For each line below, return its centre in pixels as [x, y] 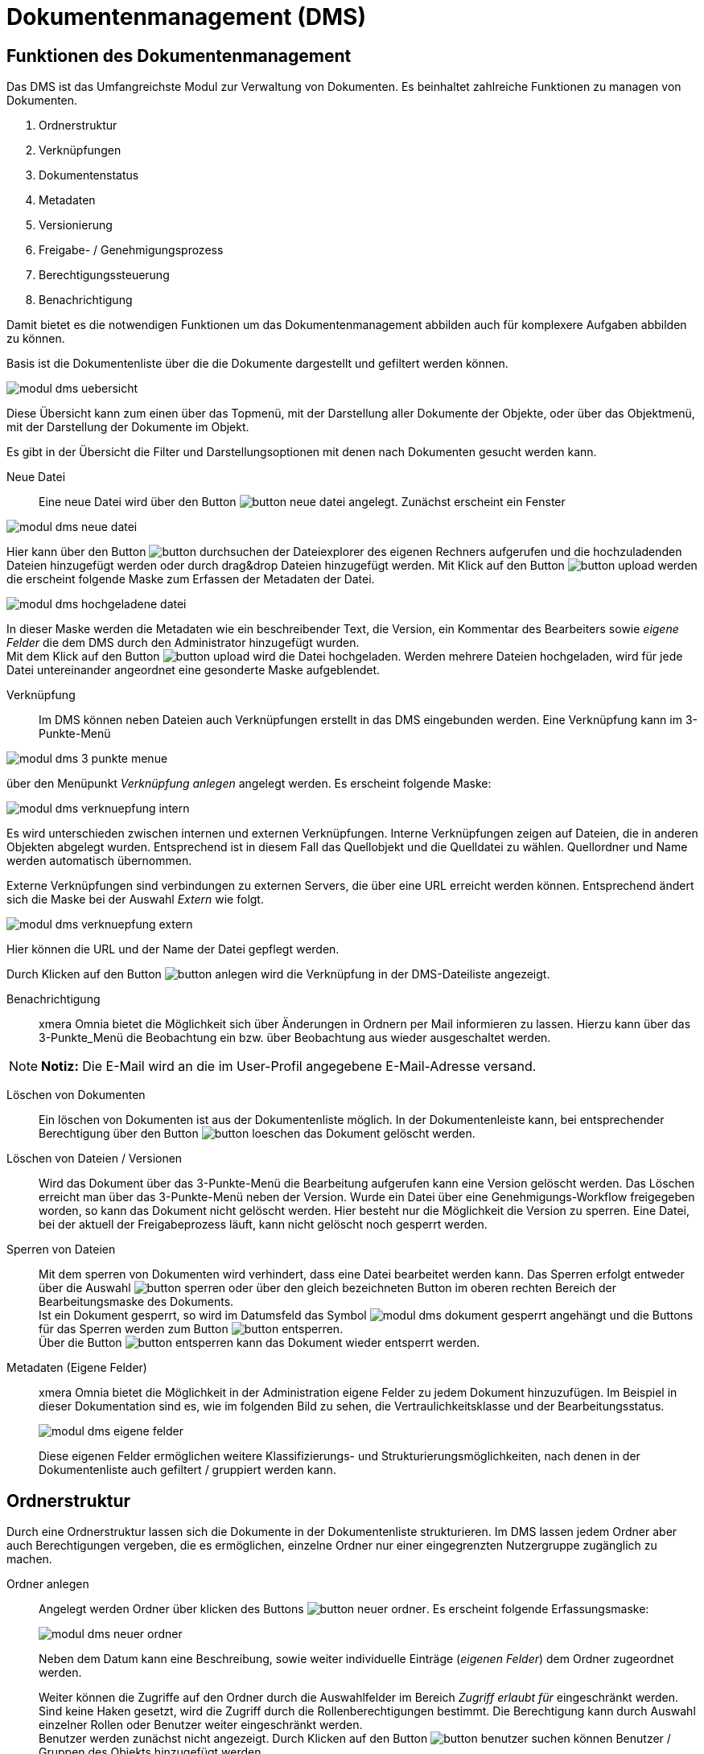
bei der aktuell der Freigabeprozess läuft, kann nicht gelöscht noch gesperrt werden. [263, 1225]
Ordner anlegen [48, 1584]
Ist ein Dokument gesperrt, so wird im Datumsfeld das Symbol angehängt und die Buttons [366, 1315]
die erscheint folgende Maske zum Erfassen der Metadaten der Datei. [191, 579]
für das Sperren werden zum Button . [191, 1329]
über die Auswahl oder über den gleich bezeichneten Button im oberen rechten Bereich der [328, 1288]
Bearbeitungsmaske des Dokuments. [136, 1302]
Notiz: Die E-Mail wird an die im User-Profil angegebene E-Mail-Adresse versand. [289, 1066]
